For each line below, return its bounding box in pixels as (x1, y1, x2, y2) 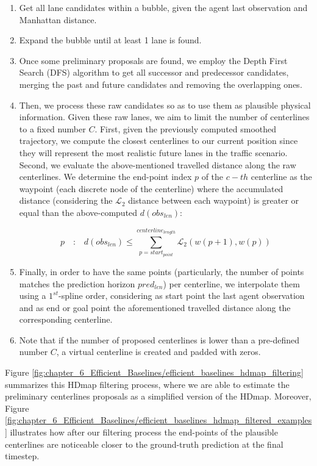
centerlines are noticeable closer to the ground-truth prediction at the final (5, 437, 283, 450)
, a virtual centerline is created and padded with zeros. (56, 345, 261, 358)
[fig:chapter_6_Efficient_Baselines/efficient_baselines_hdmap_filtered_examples (5, 414, 312, 426)
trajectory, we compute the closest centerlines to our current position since (19, 134, 298, 147)
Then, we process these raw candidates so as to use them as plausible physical (19, 98, 311, 111)
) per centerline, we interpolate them (163, 277, 300, 290)
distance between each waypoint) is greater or (128, 194, 299, 207)
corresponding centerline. (19, 313, 113, 326)
